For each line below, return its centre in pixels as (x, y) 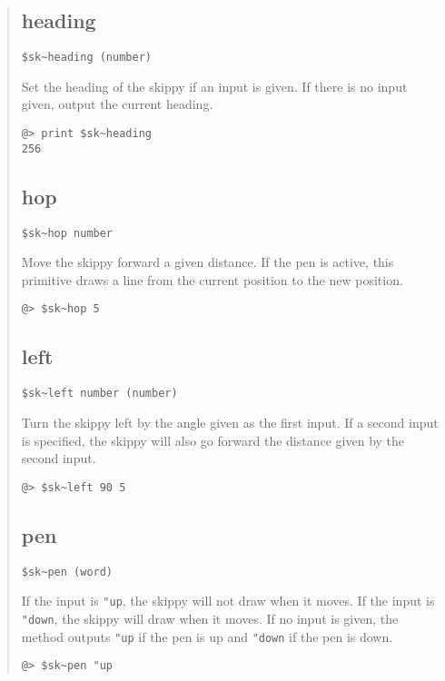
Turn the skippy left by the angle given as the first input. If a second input (230, 422)
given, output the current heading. (117, 104)
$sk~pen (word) (67, 572)
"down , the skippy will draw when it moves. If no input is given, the (210, 618)
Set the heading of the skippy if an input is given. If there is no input (214, 86)
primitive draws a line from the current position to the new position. (212, 279)
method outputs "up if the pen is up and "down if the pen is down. (207, 636)
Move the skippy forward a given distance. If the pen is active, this (208, 262)
